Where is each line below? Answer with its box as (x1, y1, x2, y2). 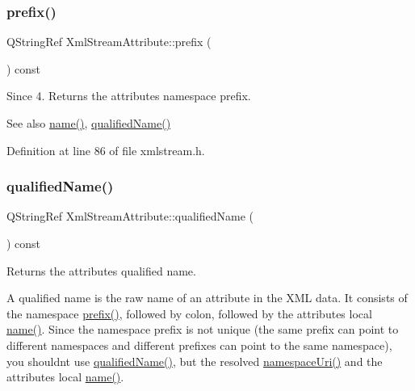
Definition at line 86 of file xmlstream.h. (6, 141, 205, 158)
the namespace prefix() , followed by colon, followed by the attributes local (6, 305, 372, 322)
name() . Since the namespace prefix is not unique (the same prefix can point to (6, 321, 399, 338)
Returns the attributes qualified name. (6, 262, 196, 279)
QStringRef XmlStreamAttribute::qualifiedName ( (6, 208, 254, 225)
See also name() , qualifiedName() (6, 115, 171, 131)
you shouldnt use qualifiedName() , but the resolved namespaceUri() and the (6, 352, 383, 369)
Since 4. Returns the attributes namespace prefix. (6, 87, 251, 104)
